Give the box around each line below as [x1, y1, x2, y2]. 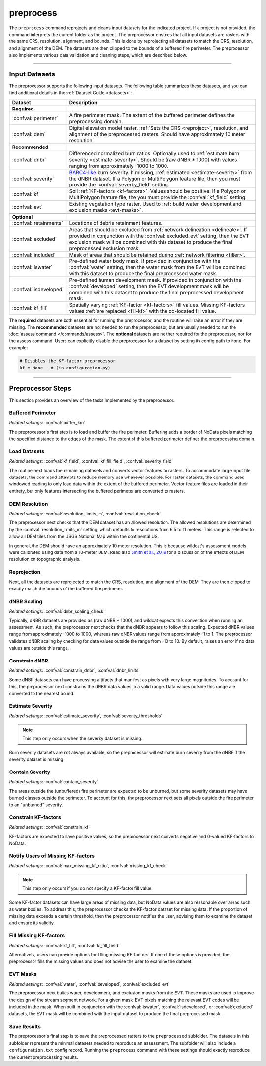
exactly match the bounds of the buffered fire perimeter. [9, 586, 123, 591]
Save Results [9, 1023, 41, 1030]
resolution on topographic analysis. [9, 556, 81, 562]
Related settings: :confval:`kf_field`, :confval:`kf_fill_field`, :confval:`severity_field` [9, 458, 173, 464]
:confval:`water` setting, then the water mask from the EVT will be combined [69, 264, 246, 271]
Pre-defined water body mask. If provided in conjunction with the [69, 257, 221, 264]
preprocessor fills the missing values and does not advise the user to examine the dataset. [9, 958, 193, 964]
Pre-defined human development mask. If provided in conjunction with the [69, 276, 242, 283]
